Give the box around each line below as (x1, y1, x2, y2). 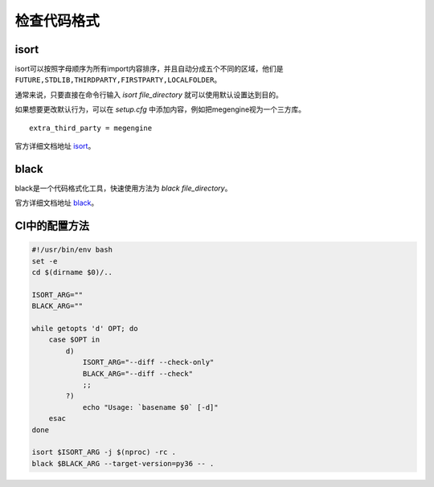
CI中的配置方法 (14, 219, 90, 233)
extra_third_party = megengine (29, 123, 153, 133)
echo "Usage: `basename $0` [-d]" (82, 403, 219, 411)
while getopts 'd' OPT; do (31, 324, 138, 334)
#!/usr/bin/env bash (31, 245, 113, 255)
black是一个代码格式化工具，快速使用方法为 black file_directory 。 (14, 183, 232, 193)
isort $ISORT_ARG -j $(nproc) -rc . (31, 448, 177, 457)
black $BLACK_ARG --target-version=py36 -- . (31, 459, 215, 468)
